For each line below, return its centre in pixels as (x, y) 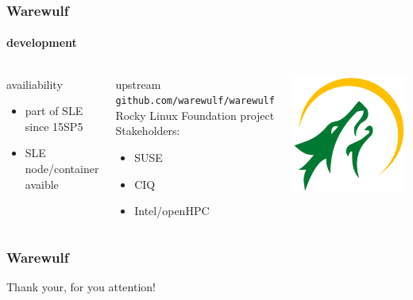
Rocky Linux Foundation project (195, 115)
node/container (62, 169)
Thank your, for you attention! (81, 287)
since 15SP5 (54, 126)
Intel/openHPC (172, 211)
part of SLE (54, 111)
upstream (138, 84)
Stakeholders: (148, 131)
